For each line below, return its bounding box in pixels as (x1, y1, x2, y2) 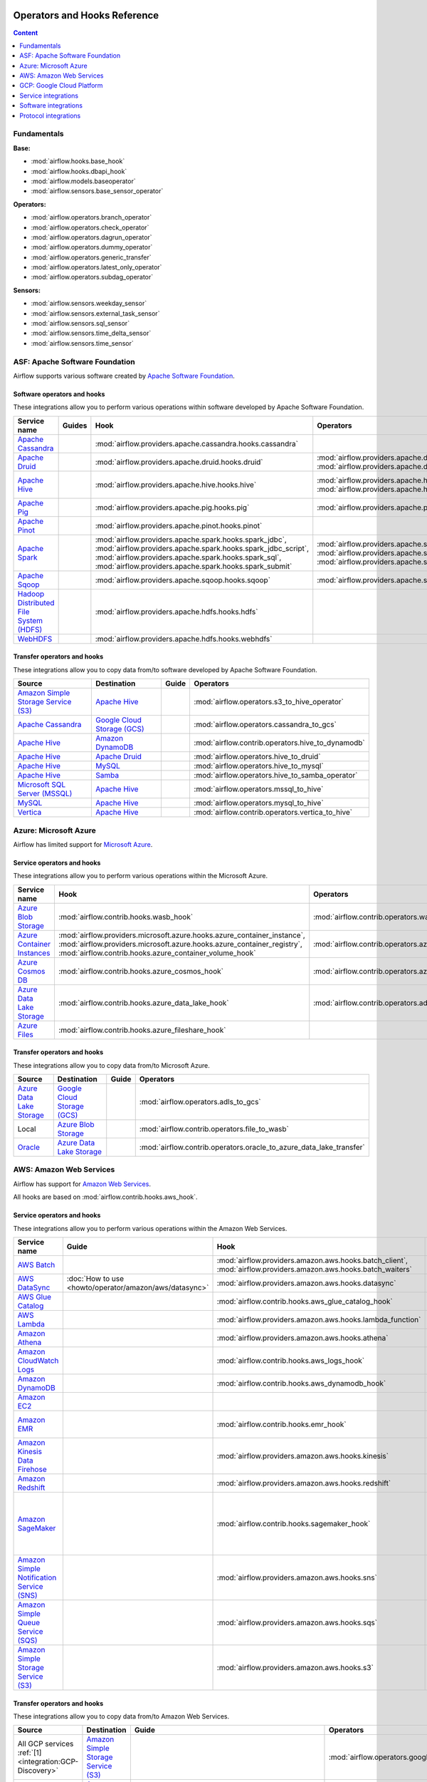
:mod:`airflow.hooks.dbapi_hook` (31, 167, 127, 175)
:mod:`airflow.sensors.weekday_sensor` (31, 299, 147, 308)
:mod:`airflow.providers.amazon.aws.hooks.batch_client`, (216, 1255, 408, 1265)
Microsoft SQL (17, 780, 66, 790)
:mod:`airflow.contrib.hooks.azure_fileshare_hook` (58, 1025, 226, 1035)
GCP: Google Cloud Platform (19, 81, 103, 90)
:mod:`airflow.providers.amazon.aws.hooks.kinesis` (216, 1451, 389, 1461)
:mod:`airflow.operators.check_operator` (31, 223, 149, 232)
